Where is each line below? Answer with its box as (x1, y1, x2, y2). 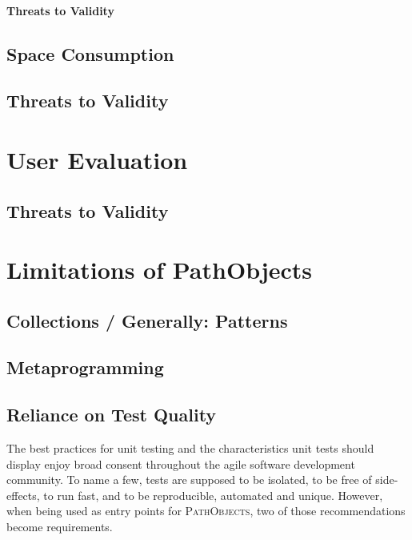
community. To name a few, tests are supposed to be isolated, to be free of (6, 471, 372, 488)
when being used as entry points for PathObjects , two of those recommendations (6, 502, 406, 519)
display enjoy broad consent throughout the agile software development (6, 455, 355, 472)
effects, (6, 486, 40, 503)
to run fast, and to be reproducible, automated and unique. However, (43, 486, 383, 503)
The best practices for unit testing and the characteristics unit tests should (6, 440, 374, 457)
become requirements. (6, 518, 113, 535)
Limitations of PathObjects (6, 253, 313, 286)
